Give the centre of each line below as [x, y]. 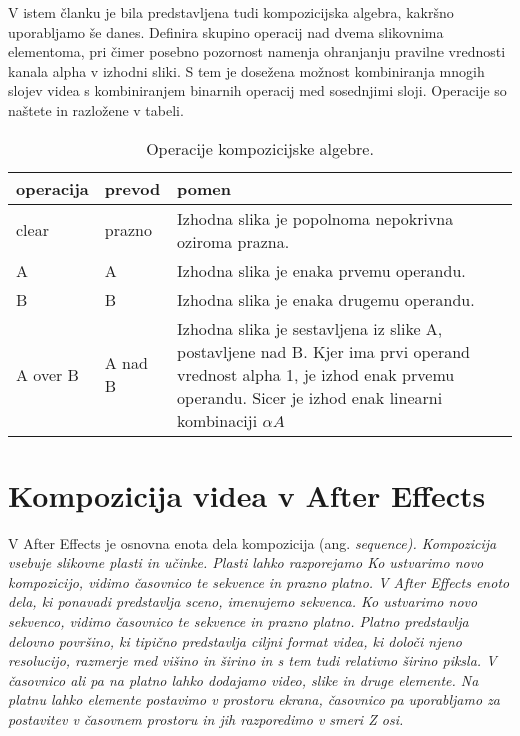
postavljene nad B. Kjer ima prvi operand [324, 351]
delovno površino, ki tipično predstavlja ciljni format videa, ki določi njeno [235, 640]
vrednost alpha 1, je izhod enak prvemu [316, 374]
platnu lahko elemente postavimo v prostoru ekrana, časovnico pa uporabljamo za [254, 699]
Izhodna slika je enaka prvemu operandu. [321, 270]
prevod [132, 188]
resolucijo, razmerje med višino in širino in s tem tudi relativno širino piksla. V [252, 660]
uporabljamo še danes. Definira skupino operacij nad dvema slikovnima [226, 31]
